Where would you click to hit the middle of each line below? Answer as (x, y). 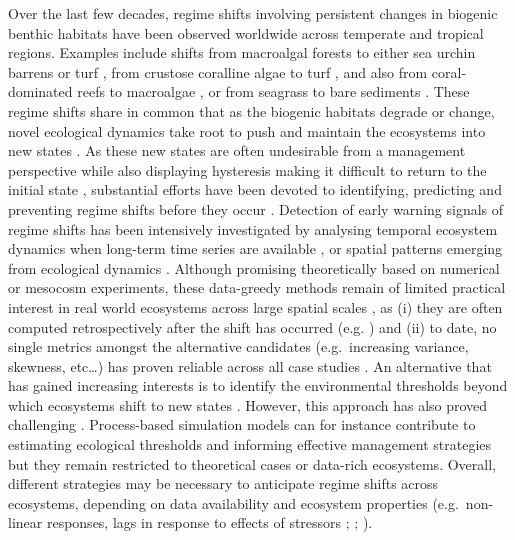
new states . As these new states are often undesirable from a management (237, 150)
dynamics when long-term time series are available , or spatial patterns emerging (255, 248)
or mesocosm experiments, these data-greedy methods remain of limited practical (257, 287)
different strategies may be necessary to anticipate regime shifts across (223, 483)
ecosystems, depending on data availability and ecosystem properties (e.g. (233, 502)
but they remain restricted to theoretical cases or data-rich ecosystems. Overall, (252, 463)
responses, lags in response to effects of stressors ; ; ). (209, 522)
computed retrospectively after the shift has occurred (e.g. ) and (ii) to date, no (252, 326)
